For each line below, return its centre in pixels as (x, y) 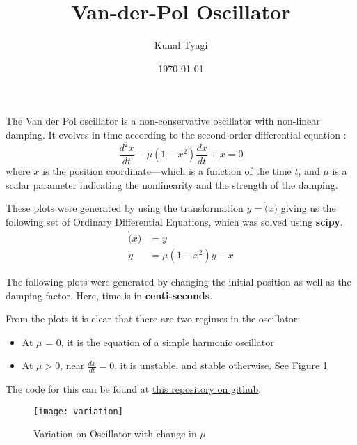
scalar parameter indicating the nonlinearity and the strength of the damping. (172, 184)
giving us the (308, 208)
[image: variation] (78, 411)
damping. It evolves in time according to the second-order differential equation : (176, 134)
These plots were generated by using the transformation (125, 208)
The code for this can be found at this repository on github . (134, 389)
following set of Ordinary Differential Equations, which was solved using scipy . (174, 222)
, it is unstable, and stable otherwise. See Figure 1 (221, 365)
